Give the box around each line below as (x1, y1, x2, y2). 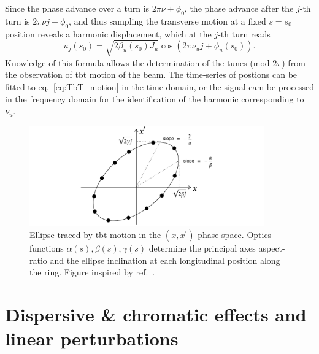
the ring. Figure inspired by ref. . (29, 266, 155, 279)
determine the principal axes (148, 242, 256, 255)
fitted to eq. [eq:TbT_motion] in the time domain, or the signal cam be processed (5, 80, 314, 93)
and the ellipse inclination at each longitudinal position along (50, 253, 280, 266)
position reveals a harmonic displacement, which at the (5, 27, 212, 40)
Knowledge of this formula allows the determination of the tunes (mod (5, 56, 270, 69)
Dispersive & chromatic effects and (5, 302, 307, 327)
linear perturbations (5, 326, 179, 351)
